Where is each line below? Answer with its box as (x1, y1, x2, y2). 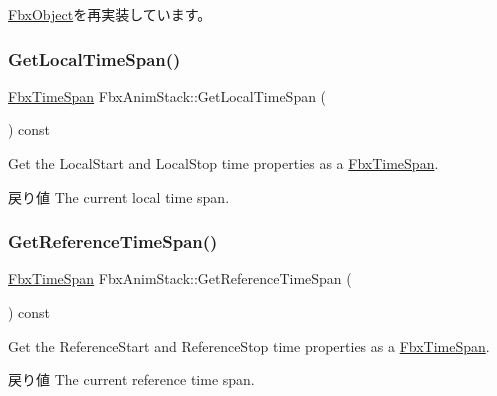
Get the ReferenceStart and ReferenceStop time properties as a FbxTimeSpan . (8, 335, 490, 356)
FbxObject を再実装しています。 (8, 4, 212, 24)
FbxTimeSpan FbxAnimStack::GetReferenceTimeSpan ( (8, 268, 352, 289)
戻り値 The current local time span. (8, 186, 230, 207)
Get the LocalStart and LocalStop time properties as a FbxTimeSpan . (8, 153, 439, 173)
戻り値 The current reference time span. (8, 369, 255, 390)
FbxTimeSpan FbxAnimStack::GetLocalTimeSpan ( (8, 85, 327, 106)
